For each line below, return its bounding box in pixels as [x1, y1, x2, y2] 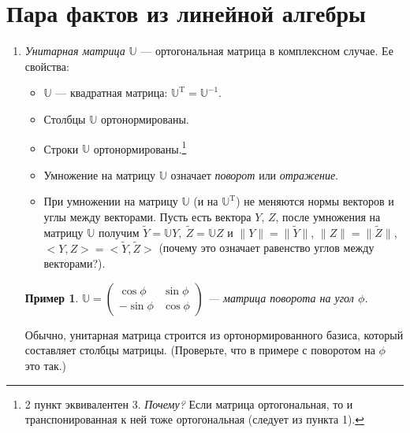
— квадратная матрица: [55, 84, 168, 101]
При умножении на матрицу [43, 193, 178, 209]
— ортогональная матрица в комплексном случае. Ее [140, 43, 393, 59]
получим [98, 224, 140, 240]
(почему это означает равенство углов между [158, 239, 375, 256]
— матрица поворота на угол [207, 289, 354, 305]
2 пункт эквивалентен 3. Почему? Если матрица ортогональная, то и [24, 395, 353, 412]
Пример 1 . [24, 289, 79, 305]
